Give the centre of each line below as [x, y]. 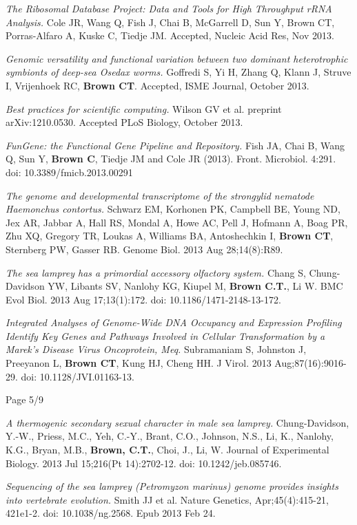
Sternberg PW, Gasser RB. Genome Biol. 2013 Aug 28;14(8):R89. [144, 249]
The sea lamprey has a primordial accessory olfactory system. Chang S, [156, 272]
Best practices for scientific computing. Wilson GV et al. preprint [144, 108]
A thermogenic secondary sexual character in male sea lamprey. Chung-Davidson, [177, 422]
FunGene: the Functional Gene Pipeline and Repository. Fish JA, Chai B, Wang [175, 145]
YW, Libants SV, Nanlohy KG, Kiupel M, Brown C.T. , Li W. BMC [195, 286]
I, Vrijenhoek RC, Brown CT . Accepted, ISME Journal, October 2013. [157, 85]
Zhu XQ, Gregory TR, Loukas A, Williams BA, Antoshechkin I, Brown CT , [170, 236]
